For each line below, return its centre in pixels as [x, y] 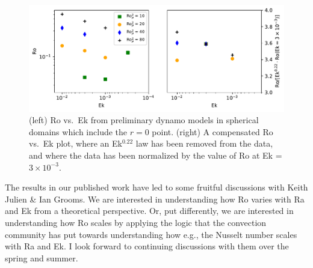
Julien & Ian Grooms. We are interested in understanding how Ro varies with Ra [155, 199]
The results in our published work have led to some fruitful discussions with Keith [156, 187]
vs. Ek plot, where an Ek [76, 143]
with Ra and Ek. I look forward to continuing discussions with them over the [147, 246]
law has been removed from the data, [204, 143]
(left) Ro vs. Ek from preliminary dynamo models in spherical [144, 120]
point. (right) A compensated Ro [212, 131]
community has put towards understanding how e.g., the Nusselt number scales [151, 234]
